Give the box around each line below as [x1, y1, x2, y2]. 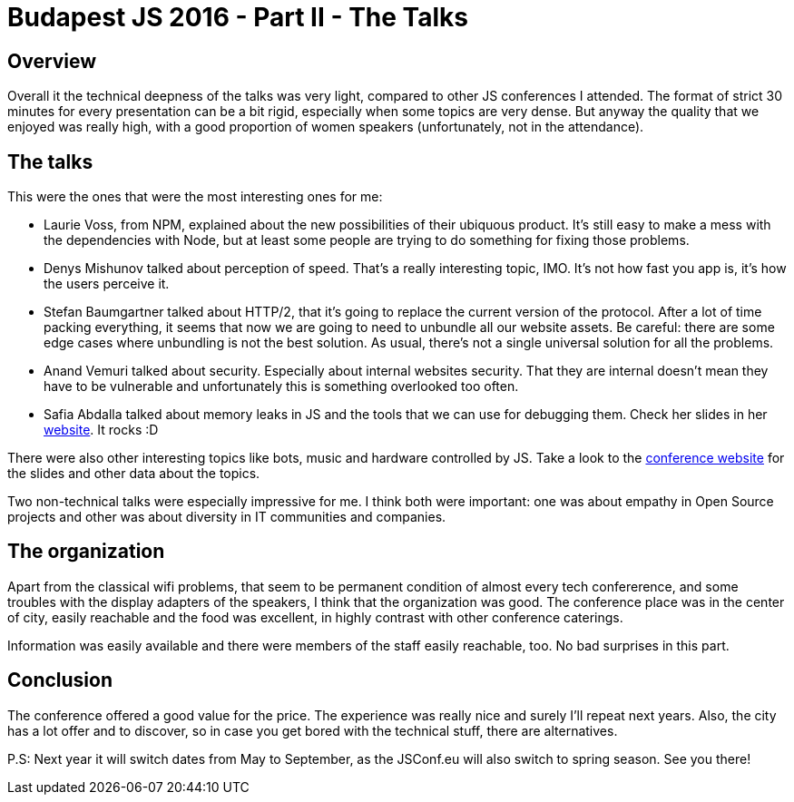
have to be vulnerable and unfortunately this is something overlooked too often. [44, 378, 519, 395]
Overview [7, 49, 97, 73]
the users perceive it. [44, 276, 170, 292]
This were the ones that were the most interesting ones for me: [7, 189, 383, 205]
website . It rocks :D [44, 422, 159, 438]
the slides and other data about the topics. [7, 465, 260, 482]
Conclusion [7, 669, 113, 692]
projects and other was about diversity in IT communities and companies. [7, 509, 446, 525]
